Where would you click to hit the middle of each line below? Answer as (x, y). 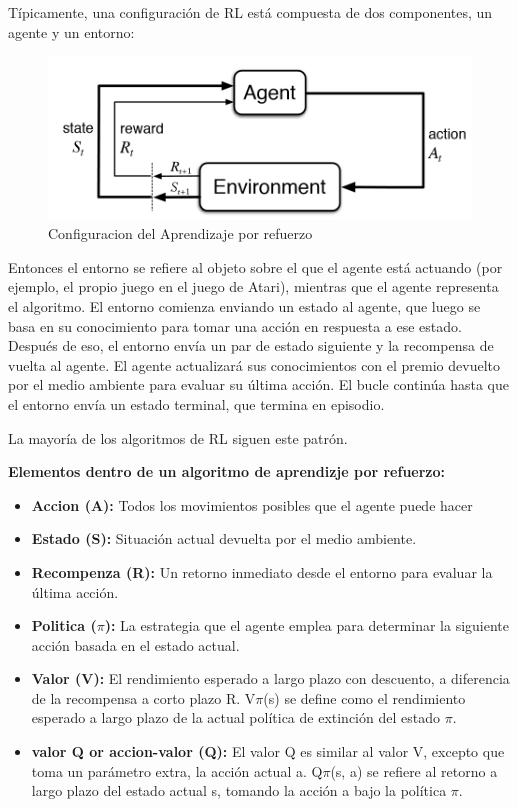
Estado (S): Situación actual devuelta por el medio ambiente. (224, 538)
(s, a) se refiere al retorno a (414, 770)
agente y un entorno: (71, 31)
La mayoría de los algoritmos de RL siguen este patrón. (178, 437)
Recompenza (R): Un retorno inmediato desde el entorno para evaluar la (262, 571)
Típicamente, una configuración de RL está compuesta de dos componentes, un (250, 12)
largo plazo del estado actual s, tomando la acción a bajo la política (239, 790)
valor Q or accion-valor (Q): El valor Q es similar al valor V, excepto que (268, 751)
